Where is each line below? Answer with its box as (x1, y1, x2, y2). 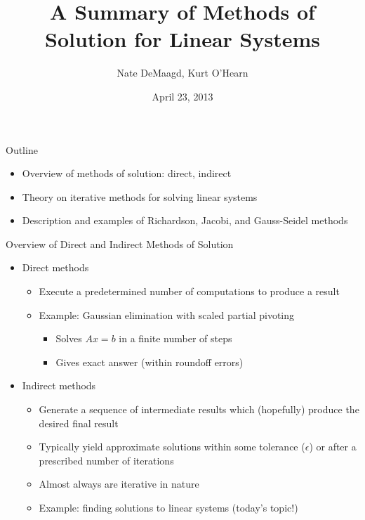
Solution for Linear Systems (45, 25, 320, 53)
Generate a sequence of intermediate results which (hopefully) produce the (39, 402, 359, 417)
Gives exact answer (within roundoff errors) (55, 354, 244, 369)
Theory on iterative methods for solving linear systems (22, 189, 258, 204)
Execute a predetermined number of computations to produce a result (39, 284, 340, 299)
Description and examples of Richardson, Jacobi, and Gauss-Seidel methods (22, 213, 348, 228)
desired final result (39, 415, 119, 430)
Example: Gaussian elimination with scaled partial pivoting (39, 307, 295, 322)
